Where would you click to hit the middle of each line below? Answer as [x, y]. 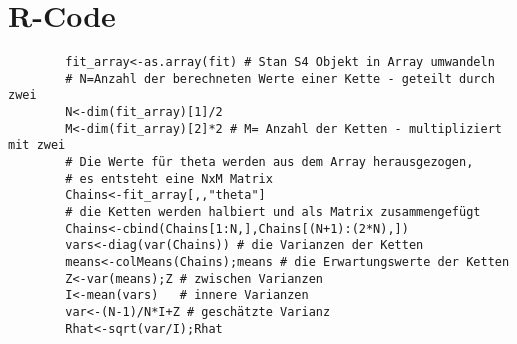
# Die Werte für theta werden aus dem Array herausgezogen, [269, 162]
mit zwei [37, 145]
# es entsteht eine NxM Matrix [169, 178]
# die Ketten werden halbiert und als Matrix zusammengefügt [273, 212]
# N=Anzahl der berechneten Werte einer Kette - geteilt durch [280, 78]
